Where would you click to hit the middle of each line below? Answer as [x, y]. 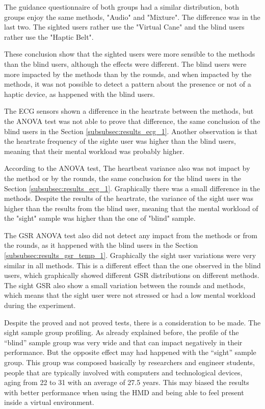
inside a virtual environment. [49, 402]
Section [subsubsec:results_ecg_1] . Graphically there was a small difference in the [132, 188]
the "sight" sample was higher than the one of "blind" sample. [100, 218]
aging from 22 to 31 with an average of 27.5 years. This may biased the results [127, 382]
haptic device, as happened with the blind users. [79, 94]
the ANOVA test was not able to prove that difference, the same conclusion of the [132, 121]
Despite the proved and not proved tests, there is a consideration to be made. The [132, 322]
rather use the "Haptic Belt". [49, 36]
